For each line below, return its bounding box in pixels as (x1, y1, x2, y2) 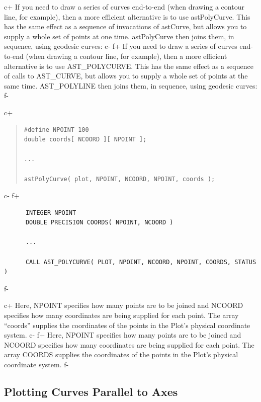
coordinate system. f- (4, 359, 69, 369)
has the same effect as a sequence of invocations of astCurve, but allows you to (4, 21, 247, 32)
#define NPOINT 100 (24, 126, 89, 133)
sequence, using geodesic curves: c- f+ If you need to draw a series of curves (4, 41, 237, 51)
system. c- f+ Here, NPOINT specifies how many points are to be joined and (4, 330, 241, 340)
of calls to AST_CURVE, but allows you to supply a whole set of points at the (4, 70, 248, 81)
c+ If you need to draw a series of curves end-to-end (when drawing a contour (4, 2, 244, 12)
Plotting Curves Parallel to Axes (4, 383, 178, 399)
